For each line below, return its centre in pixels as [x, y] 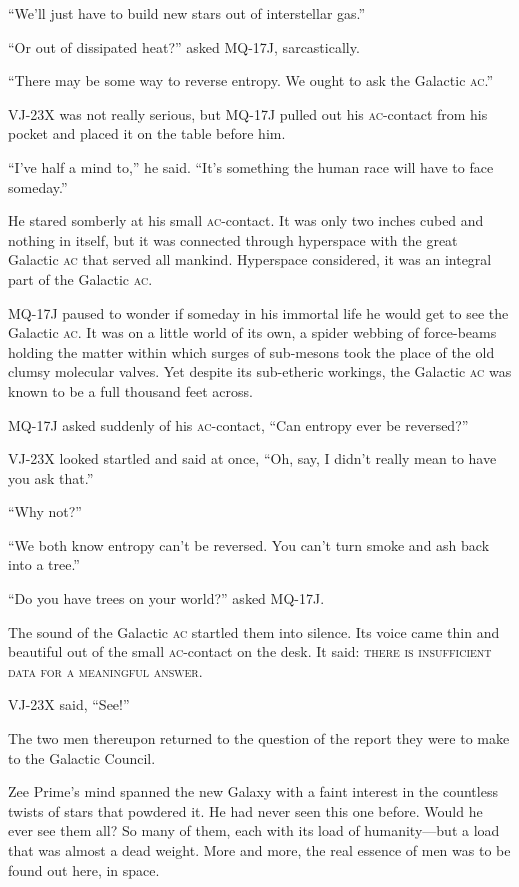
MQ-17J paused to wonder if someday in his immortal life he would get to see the [258, 312]
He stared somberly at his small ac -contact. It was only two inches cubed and [246, 220]
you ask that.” [51, 477]
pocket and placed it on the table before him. [147, 133]
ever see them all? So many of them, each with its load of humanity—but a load [254, 830]
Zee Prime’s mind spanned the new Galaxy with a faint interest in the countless [253, 791]
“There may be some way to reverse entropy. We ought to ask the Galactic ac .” [251, 80]
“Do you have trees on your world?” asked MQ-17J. [166, 598]
